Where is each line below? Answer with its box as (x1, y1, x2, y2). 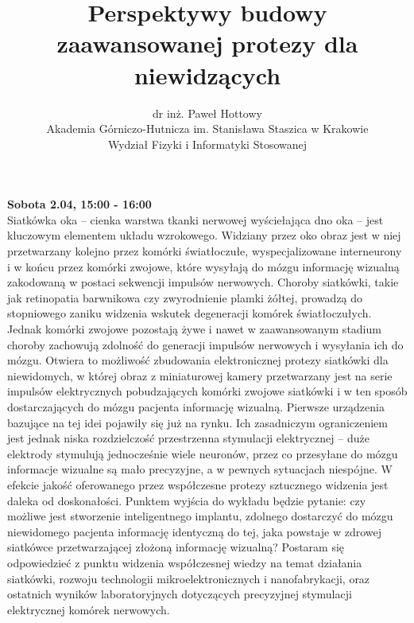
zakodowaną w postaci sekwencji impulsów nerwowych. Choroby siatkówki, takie (7, 274, 399, 290)
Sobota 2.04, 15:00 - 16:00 (7, 196, 152, 212)
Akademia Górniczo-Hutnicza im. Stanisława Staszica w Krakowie (46, 120, 369, 137)
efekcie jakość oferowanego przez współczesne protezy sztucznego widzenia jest (7, 476, 389, 493)
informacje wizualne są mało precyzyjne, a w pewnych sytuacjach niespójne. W (7, 461, 393, 477)
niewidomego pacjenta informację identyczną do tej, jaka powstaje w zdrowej (7, 523, 382, 539)
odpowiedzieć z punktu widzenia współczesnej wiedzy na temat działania (7, 554, 362, 570)
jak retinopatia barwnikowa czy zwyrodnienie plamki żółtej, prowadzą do (7, 289, 363, 306)
